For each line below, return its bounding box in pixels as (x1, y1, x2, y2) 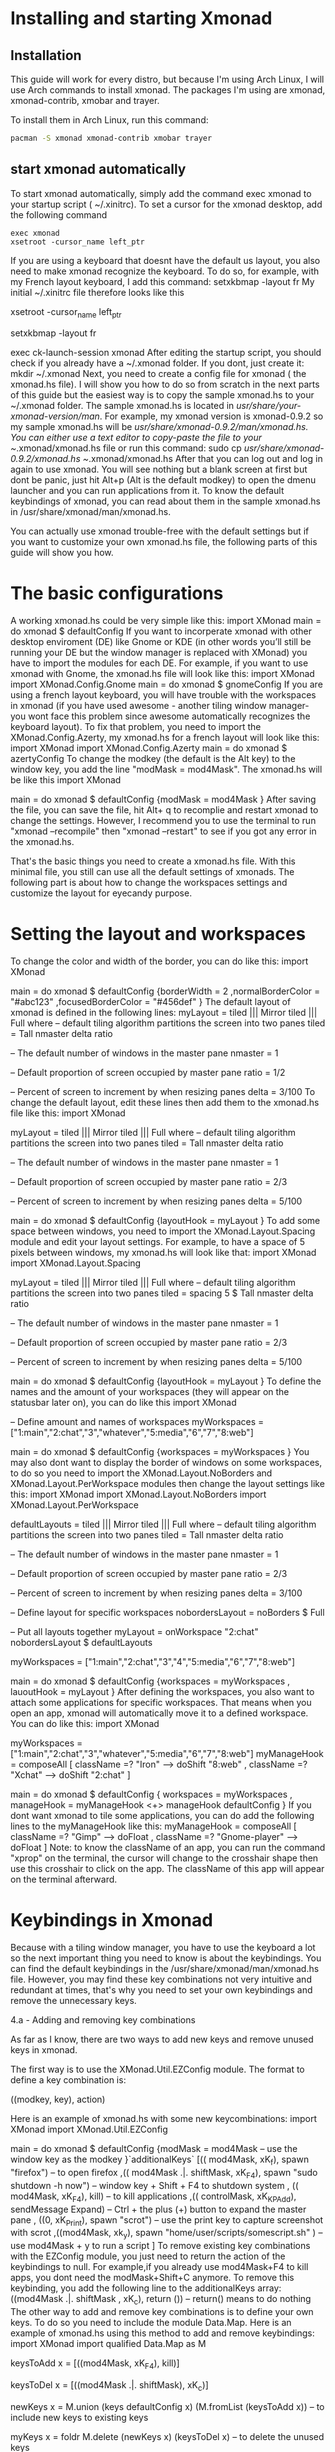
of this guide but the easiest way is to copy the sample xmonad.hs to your (10, 389, 315, 401)
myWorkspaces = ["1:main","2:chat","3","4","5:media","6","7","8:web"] (10, 1656, 296, 1668)
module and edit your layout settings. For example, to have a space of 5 (10, 1236, 306, 1248)
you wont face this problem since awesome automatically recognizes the (10, 710, 311, 722)
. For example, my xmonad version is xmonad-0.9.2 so (99, 410, 324, 422)
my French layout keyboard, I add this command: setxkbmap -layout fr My (10, 275, 315, 287)
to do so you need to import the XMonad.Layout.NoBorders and (10, 1467, 273, 1479)
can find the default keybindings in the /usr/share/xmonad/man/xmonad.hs (10, 1963, 320, 1975)
